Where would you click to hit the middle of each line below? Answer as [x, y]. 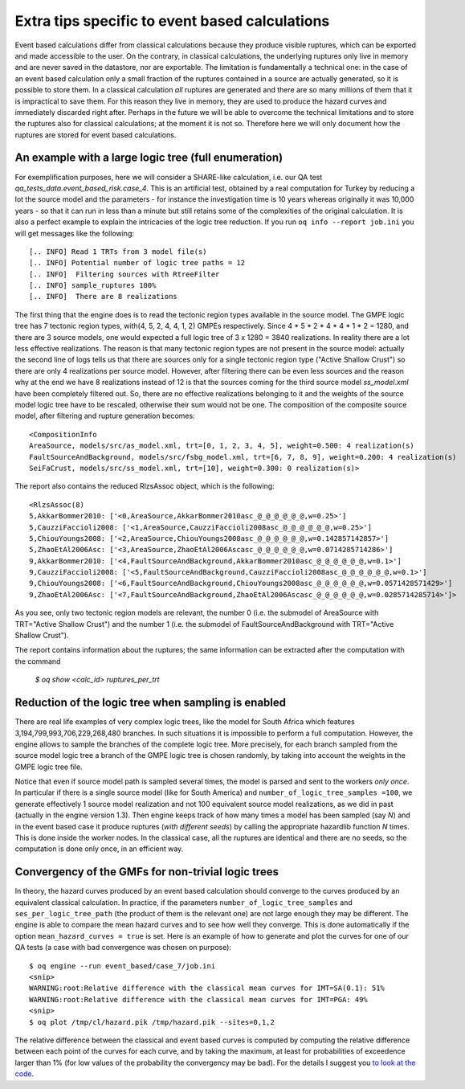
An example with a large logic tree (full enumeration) [149, 158]
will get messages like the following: [75, 233]
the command [38, 661]
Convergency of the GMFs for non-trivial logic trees [147, 872]
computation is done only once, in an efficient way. [99, 849]
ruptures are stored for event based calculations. [96, 135]
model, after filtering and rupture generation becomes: [105, 416]
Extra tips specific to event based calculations [172, 21]
